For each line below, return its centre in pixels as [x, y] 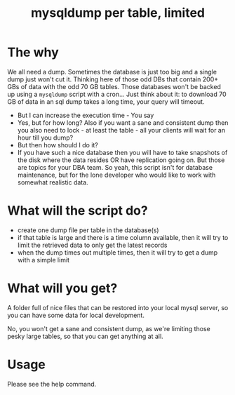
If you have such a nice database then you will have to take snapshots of [122, 152]
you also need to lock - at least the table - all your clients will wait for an [121, 130]
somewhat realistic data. [53, 182]
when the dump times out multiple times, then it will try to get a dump [117, 252]
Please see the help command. [52, 384]
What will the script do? [78, 211]
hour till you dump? [45, 138]
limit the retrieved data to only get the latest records [92, 245]
